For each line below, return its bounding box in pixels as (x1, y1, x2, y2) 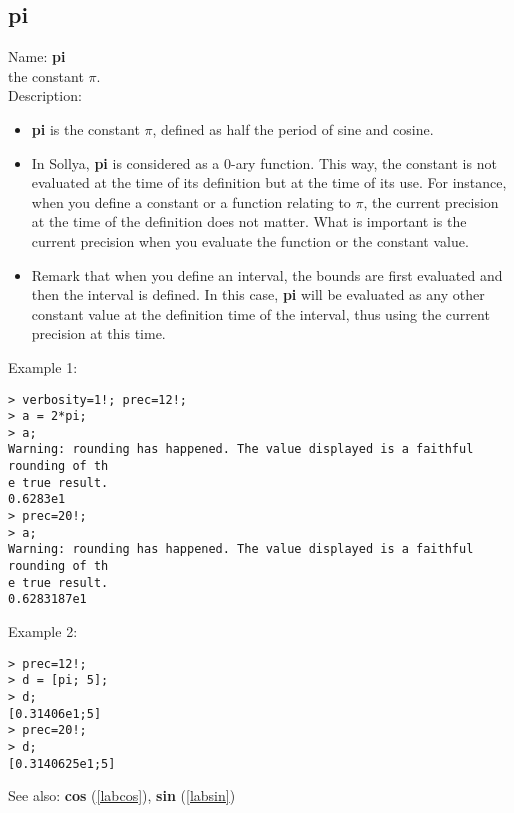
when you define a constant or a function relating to (31, 191, 351, 212)
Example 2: (8, 621, 78, 642)
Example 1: (8, 356, 78, 377)
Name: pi (8, 46, 66, 67)
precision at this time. (31, 323, 166, 344)
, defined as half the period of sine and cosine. (152, 118, 434, 139)
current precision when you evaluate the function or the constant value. (31, 230, 469, 251)
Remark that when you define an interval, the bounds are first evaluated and (31, 264, 503, 285)
